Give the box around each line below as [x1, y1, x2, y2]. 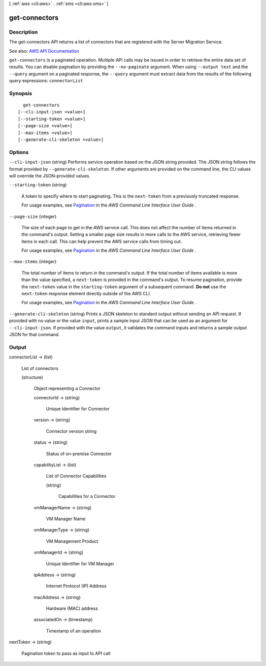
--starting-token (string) [9, 182, 67, 188]
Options [9, 148, 29, 155]
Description [9, 29, 38, 35]
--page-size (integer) [9, 213, 57, 219]
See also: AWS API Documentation [9, 48, 79, 54]
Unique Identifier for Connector [46, 406, 110, 412]
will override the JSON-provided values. [9, 173, 91, 178]
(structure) [21, 374, 43, 380]
